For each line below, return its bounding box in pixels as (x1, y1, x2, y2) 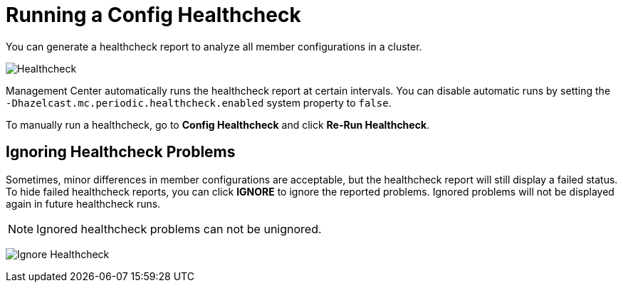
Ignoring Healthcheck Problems (6, 143, 236, 161)
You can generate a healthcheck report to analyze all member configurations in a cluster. (6, 40, 422, 53)
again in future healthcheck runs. (6, 197, 161, 210)
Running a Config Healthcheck (6, 3, 301, 27)
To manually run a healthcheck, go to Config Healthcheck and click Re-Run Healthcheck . (6, 118, 430, 131)
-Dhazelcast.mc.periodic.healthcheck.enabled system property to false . (6, 96, 392, 109)
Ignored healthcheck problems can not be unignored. (36, 221, 322, 236)
